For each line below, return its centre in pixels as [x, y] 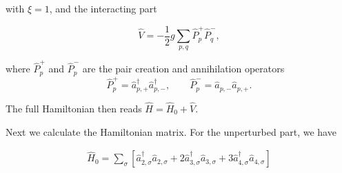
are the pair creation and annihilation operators [183, 69]
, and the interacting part [103, 8]
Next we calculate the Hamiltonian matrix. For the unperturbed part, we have [171, 131]
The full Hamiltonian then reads [74, 109]
